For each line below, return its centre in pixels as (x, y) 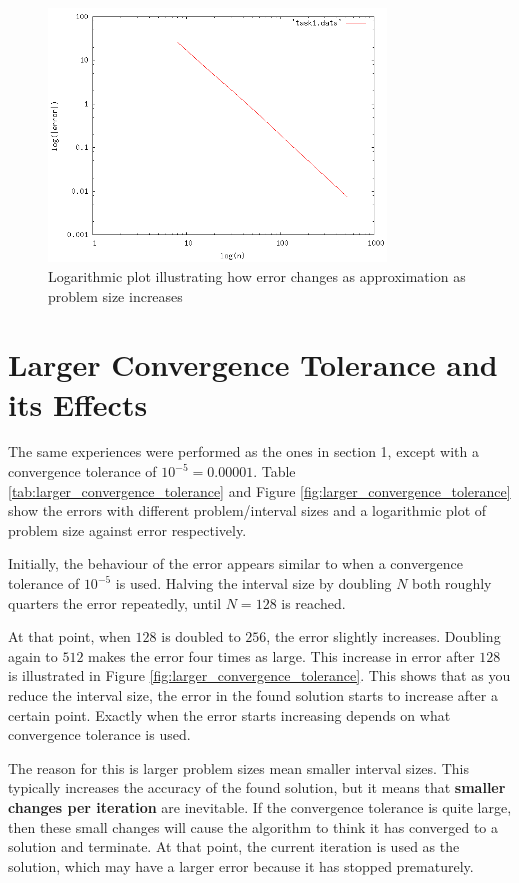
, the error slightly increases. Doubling (383, 636)
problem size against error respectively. (127, 529)
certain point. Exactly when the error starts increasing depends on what (229, 714)
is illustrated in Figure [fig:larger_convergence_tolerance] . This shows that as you (259, 675)
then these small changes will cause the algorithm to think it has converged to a (253, 826)
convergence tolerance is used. (99, 734)
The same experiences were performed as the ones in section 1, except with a (244, 451)
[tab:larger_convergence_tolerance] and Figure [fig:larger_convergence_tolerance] (259, 490)
